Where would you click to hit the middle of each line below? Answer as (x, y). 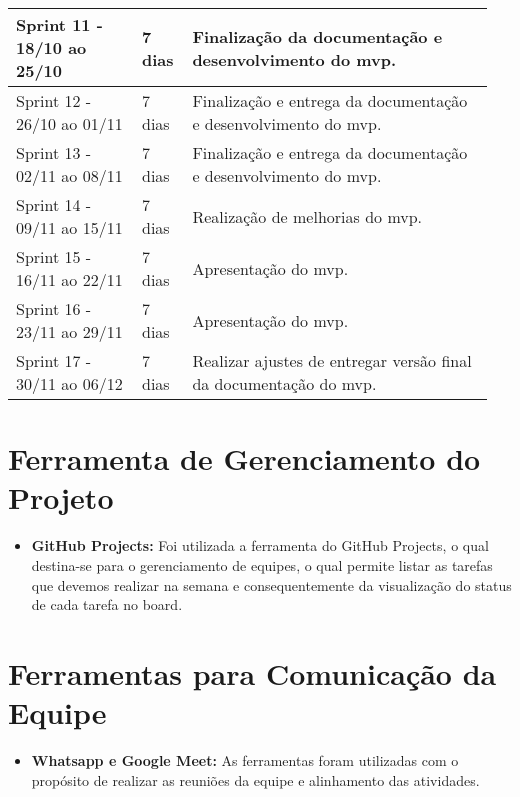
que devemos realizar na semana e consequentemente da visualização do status (271, 584)
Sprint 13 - (54, 152)
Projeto (61, 497)
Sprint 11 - (59, 24)
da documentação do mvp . (284, 383)
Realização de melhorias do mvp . (307, 216)
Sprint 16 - (54, 308)
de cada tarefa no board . (107, 604)
